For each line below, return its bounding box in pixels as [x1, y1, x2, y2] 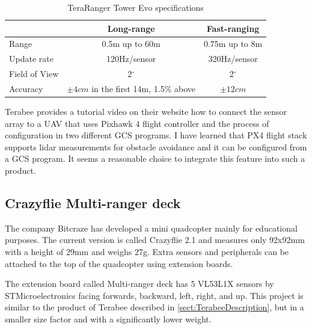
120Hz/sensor [106, 52, 156, 65]
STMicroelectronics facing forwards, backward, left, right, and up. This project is [5, 289, 304, 301]
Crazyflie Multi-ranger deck [5, 194, 181, 212]
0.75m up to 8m [203, 37, 263, 50]
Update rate [9, 52, 54, 65]
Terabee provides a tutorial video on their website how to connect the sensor [5, 105, 287, 118]
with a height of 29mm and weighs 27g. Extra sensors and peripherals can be [5, 245, 289, 258]
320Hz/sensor [208, 52, 258, 65]
